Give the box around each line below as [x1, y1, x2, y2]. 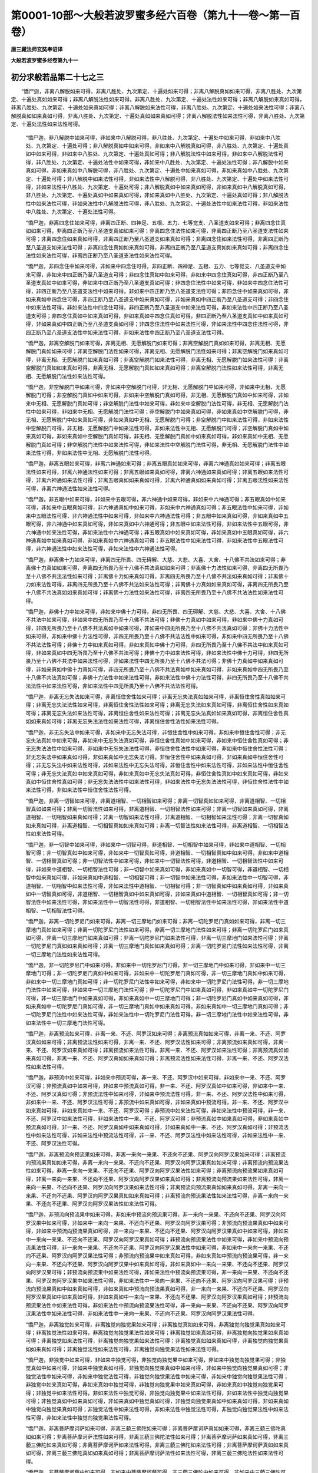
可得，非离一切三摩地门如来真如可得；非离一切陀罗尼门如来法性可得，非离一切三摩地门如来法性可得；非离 [30, 934, 289, 941]
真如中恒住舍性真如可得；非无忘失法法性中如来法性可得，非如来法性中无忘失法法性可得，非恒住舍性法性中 [25, 778, 284, 785]
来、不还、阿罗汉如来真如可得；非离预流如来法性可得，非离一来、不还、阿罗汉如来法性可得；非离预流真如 [25, 1046, 284, 1053]
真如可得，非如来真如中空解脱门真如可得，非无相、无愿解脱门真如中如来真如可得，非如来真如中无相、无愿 [30, 433, 289, 440]
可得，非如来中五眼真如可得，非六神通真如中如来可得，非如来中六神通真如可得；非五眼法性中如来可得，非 [25, 504, 284, 511]
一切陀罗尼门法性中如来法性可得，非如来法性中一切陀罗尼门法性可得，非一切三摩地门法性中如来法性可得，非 [25, 1011, 289, 1018]
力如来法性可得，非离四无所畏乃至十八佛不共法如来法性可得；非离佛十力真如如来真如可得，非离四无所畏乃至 [25, 580, 289, 587]
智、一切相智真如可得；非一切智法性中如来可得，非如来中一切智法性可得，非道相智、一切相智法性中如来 [25, 857, 279, 864]
